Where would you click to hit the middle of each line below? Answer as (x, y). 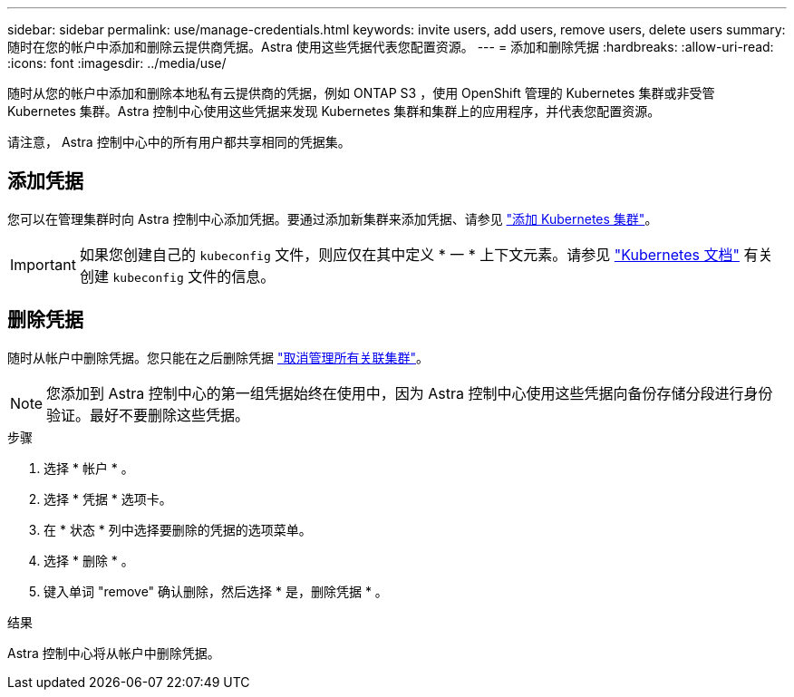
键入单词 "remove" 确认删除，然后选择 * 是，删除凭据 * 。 (216, 591)
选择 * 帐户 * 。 (89, 468)
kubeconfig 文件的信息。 (194, 276)
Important (43, 264)
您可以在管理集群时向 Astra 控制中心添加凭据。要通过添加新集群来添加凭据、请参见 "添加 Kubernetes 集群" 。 (333, 218)
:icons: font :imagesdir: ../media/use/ (117, 63)
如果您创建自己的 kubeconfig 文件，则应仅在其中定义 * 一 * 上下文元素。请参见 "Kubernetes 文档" (409, 254)
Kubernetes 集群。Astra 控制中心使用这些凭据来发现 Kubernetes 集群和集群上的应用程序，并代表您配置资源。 (334, 111)
